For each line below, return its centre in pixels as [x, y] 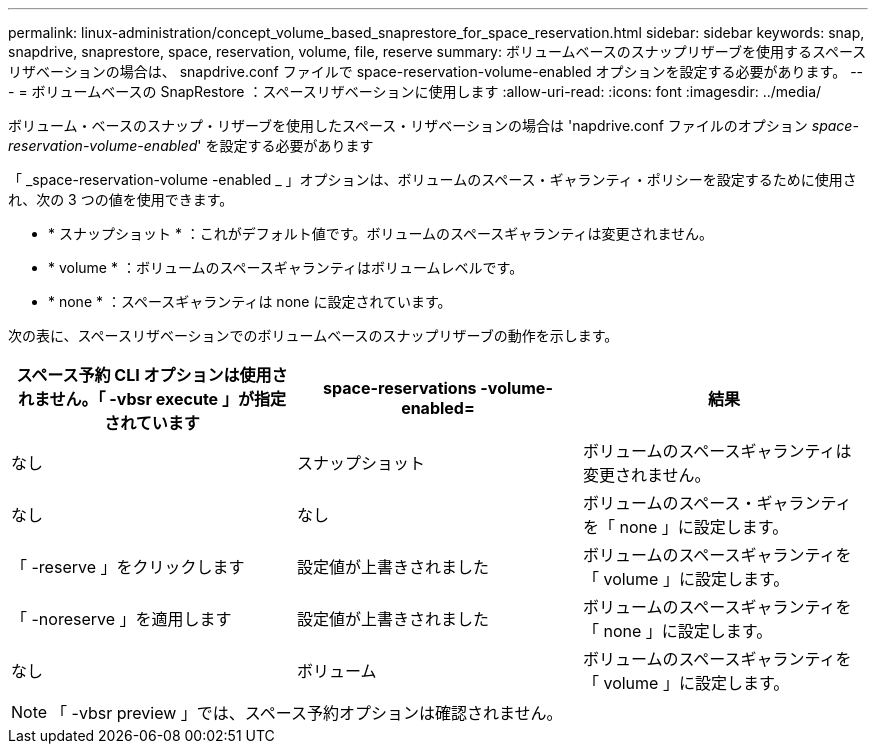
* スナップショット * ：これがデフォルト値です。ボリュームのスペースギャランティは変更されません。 [381, 233]
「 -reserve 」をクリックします [128, 567]
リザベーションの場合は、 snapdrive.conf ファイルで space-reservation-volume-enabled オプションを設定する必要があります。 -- [436, 71]
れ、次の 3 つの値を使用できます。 [121, 199]
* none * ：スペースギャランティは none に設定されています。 [250, 301]
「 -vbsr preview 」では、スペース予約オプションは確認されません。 [307, 713]
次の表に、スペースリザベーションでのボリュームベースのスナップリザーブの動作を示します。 [313, 335]
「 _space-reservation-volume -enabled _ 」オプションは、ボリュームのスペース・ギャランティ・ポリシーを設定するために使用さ [432, 179]
